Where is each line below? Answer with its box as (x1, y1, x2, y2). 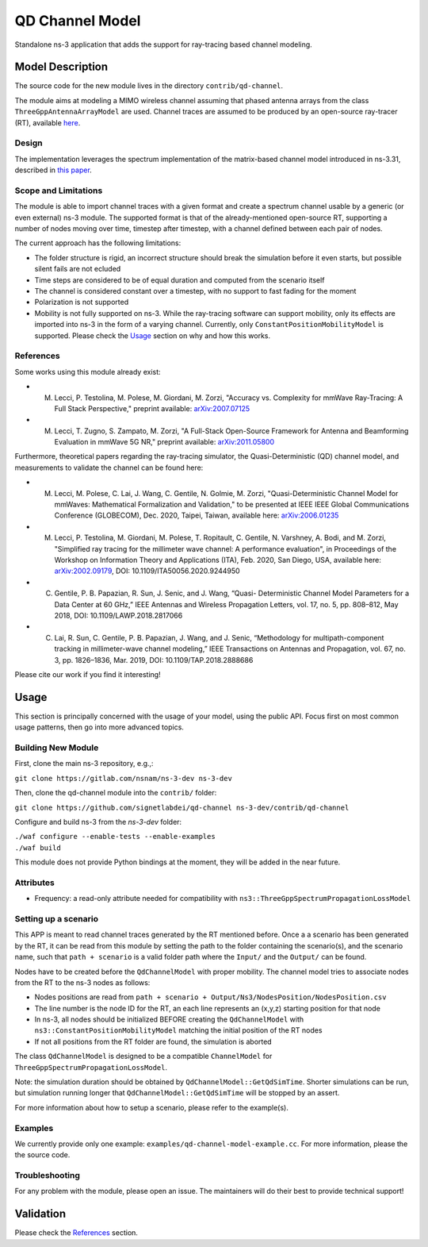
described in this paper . (14, 165, 93, 175)
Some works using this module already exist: (14, 367, 162, 376)
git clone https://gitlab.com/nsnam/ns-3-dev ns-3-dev (14, 774, 233, 783)
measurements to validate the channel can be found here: (14, 463, 204, 472)
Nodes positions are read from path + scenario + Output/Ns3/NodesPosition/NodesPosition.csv (34, 992, 387, 1002)
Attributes (14, 877, 55, 888)
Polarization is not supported (34, 298, 129, 307)
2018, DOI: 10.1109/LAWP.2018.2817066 (54, 610, 183, 620)
